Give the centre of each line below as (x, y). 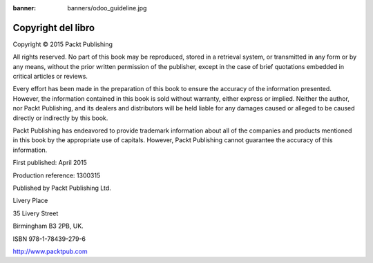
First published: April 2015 (50, 163)
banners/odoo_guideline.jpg (107, 8)
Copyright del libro (54, 28)
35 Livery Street (36, 213)
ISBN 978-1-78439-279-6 (49, 239)
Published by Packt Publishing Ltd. (62, 188)
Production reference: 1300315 (57, 175)
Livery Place (30, 201)
